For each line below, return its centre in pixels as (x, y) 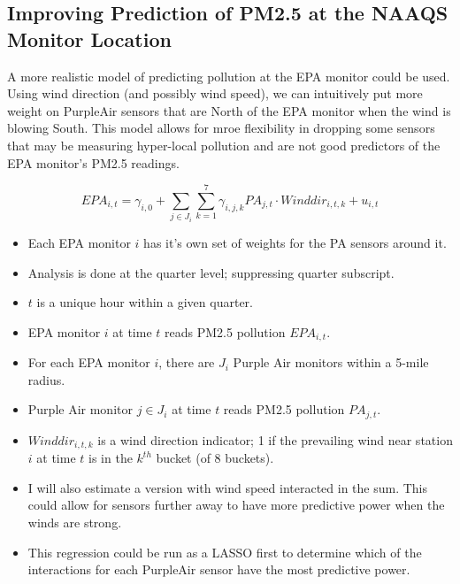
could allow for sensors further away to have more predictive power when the (236, 505)
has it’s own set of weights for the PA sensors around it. (295, 242)
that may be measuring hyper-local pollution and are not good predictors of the (224, 145)
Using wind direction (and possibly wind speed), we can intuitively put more (215, 93)
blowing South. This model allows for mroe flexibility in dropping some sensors (221, 128)
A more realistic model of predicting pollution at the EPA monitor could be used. (229, 76)
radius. (46, 379)
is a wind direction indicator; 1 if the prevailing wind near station (275, 439)
